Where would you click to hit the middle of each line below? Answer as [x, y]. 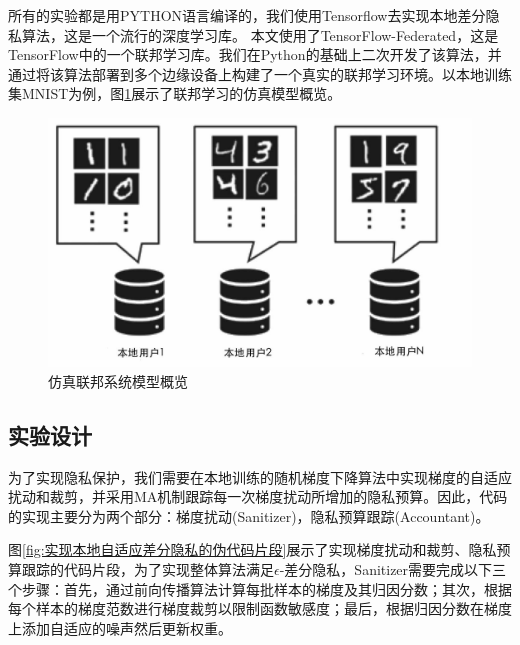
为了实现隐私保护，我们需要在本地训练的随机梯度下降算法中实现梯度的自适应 [260, 476]
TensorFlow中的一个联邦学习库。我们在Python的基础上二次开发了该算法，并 [255, 54]
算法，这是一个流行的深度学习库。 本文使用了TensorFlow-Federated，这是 [260, 34]
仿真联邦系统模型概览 [118, 380]
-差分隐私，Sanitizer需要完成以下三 [393, 569]
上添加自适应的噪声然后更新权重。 [120, 627]
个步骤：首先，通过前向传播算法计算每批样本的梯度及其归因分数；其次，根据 [260, 588]
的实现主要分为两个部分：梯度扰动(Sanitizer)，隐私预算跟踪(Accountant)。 [249, 515]
